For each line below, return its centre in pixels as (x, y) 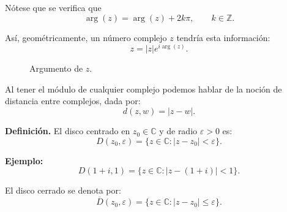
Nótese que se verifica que (53, 7)
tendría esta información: (223, 37)
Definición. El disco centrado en (68, 131)
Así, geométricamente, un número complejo (86, 37)
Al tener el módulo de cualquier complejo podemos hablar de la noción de (143, 89)
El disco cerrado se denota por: (63, 190)
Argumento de (56, 68)
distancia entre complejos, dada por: (73, 101)
